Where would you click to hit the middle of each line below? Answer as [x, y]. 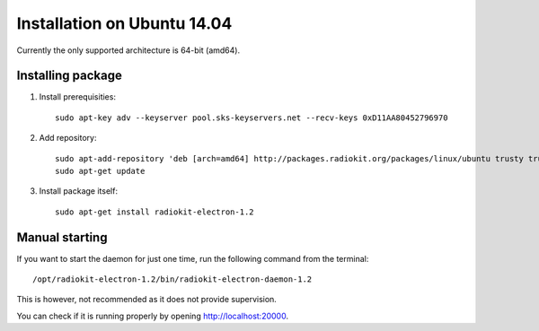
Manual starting [62, 237]
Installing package [70, 76]
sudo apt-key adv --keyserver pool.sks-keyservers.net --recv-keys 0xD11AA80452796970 [252, 118]
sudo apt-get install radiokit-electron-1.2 [155, 212]
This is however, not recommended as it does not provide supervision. [147, 300]
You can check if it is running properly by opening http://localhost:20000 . [153, 316]
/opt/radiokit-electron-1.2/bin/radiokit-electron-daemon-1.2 [172, 279]
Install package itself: [79, 191]
